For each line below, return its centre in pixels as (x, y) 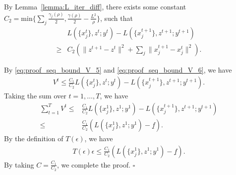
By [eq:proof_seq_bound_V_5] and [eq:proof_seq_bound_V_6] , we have (118, 69)
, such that (117, 18)
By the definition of (34, 138)
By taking (19, 164)
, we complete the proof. (94, 164)
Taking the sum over (35, 96)
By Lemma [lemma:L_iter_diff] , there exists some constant (95, 6)
